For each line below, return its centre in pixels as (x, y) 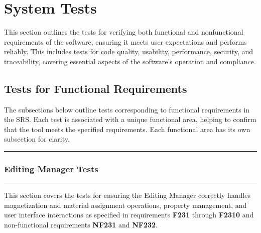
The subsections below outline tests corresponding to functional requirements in (127, 109)
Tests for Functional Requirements (96, 88)
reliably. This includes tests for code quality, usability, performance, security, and (129, 51)
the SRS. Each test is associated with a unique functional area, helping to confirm (130, 119)
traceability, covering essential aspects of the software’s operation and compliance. (130, 61)
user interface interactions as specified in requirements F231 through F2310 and (129, 215)
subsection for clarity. (37, 139)
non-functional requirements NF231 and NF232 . (81, 225)
